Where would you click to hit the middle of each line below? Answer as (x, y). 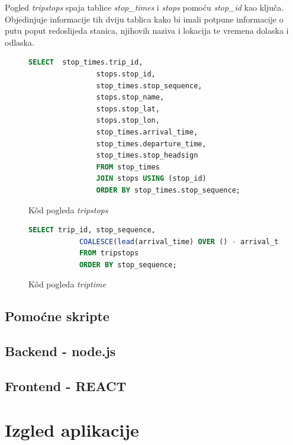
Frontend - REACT (66, 386)
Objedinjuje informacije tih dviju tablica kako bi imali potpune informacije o (144, 19)
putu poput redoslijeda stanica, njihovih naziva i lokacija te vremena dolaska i (147, 31)
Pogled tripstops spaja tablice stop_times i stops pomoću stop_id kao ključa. (144, 7)
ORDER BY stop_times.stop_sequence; (168, 190)
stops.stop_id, (126, 74)
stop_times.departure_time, (151, 144)
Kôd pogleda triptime (67, 284)
